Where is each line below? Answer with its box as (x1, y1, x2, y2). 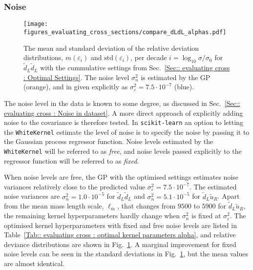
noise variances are (4, 191, 60, 201)
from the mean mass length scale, (4, 201, 104, 211)
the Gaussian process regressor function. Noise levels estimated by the (4, 136, 213, 146)
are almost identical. (4, 258, 65, 269)
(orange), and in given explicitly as (23, 82, 128, 92)
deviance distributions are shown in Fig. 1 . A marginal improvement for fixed (4, 239, 236, 249)
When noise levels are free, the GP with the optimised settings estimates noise (4, 172, 239, 182)
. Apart (217, 191, 240, 201)
